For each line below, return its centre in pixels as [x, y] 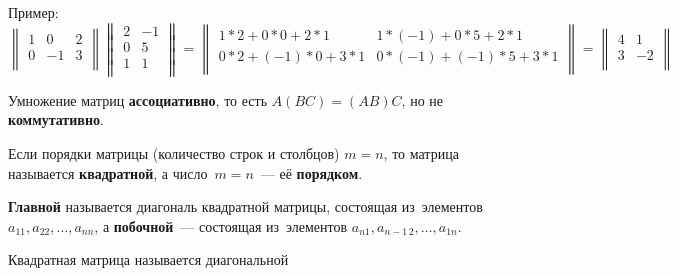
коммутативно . [56, 119]
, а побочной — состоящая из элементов [221, 225]
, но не [422, 99]
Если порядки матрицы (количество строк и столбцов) [174, 153]
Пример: [33, 12]
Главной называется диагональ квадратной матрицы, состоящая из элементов [245, 206]
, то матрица [421, 153]
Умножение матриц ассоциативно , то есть [138, 99]
